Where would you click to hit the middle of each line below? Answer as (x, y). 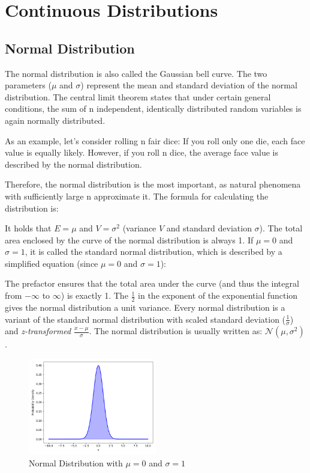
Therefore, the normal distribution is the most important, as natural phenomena (153, 184)
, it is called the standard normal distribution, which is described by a (154, 252)
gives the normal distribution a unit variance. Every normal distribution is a (145, 307)
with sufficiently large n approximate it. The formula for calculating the (137, 196)
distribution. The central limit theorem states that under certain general (138, 96)
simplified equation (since (52, 263)
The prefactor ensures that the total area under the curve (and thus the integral (152, 283)
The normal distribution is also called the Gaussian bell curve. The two (136, 73)
